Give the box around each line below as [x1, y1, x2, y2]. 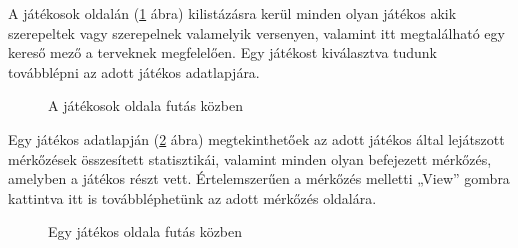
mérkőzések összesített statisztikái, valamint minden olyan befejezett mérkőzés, [8, 148, 492, 169]
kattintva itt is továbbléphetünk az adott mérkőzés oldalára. [8, 187, 377, 208]
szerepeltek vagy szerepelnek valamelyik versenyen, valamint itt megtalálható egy [8, 22, 505, 43]
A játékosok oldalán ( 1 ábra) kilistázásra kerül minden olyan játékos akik [8, 3, 457, 23]
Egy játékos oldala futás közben [48, 221, 243, 242]
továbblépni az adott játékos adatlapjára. [8, 61, 260, 82]
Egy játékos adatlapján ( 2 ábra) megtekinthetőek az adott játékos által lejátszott [8, 128, 505, 149]
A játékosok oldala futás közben [48, 95, 243, 116]
